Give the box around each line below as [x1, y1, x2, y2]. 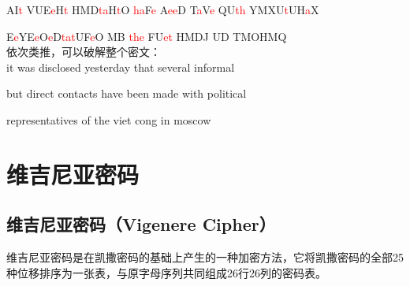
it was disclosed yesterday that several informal [6, 58, 235, 75]
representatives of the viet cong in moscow [6, 111, 211, 128]
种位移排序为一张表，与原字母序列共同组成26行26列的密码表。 [6, 264, 326, 280]
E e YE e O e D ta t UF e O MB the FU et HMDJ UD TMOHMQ [6, 28, 287, 44]
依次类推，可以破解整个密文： [6, 43, 161, 60]
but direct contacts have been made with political [6, 85, 247, 102]
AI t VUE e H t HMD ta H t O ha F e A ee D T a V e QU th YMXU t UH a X [6, 2, 319, 17]
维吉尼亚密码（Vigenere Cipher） [6, 212, 276, 236]
